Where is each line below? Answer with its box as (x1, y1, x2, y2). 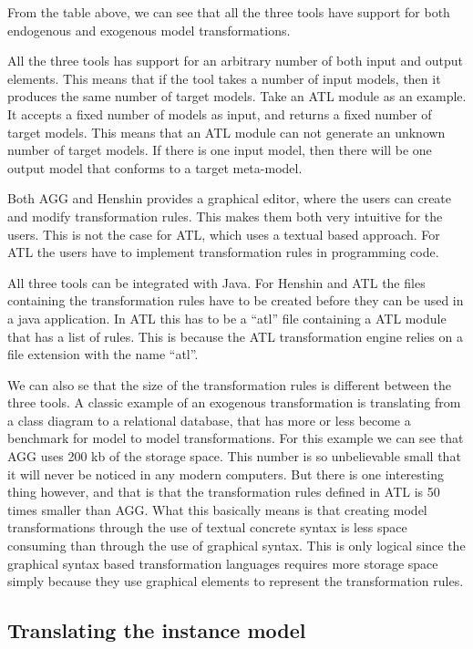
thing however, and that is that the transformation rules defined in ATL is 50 (7, 482, 440, 501)
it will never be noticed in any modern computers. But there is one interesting (7, 464, 444, 483)
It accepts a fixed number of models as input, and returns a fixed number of (7, 104, 432, 123)
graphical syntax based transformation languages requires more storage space (7, 553, 438, 572)
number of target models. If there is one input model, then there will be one (7, 140, 432, 160)
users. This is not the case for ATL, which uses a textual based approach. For (7, 224, 440, 243)
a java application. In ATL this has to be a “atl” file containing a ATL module (7, 308, 447, 327)
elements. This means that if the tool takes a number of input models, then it (7, 68, 441, 88)
